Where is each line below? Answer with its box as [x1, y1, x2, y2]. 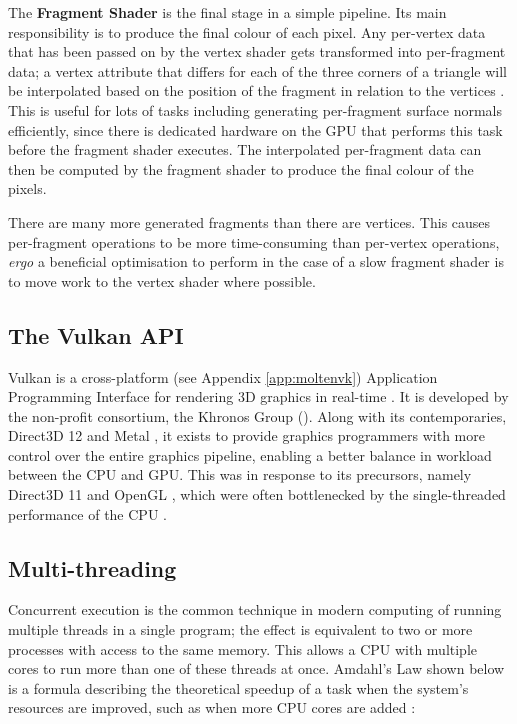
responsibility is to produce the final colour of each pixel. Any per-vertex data [8, 21, 486, 42]
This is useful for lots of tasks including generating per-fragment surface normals [8, 99, 502, 120]
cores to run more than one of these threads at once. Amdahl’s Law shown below [8, 658, 505, 679]
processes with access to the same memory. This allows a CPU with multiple [8, 638, 478, 659]
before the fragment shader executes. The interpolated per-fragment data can [8, 139, 482, 160]
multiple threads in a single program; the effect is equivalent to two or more [8, 619, 473, 640]
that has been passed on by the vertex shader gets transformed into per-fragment [8, 41, 506, 62]
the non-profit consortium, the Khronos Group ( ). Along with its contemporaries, [8, 405, 507, 426]
